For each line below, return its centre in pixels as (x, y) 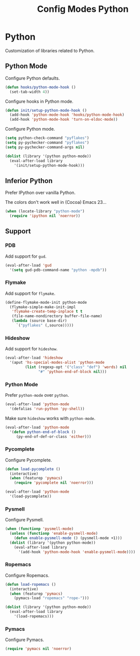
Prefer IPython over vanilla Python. (40, 193)
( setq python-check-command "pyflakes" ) (47, 138)
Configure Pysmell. (24, 520)
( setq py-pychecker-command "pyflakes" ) (47, 142)
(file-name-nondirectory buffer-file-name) (57, 316)
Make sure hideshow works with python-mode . (50, 418)
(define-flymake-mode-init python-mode (46, 302)
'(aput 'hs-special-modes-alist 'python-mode (57, 363)
